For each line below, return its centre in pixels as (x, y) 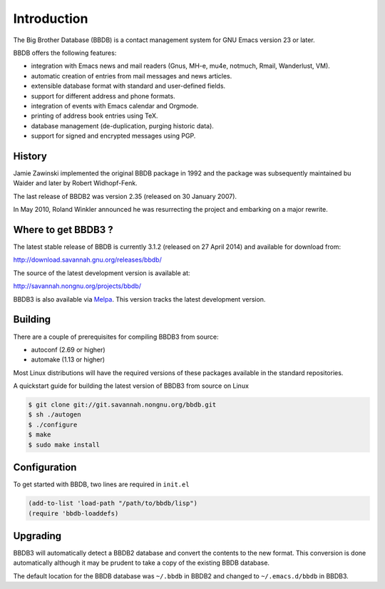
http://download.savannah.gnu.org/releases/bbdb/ (87, 260)
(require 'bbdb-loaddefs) (73, 513)
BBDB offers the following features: (65, 53)
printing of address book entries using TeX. (94, 116)
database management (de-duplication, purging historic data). (122, 126)
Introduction (51, 19)
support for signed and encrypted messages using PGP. (113, 136)
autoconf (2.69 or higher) (68, 349)
